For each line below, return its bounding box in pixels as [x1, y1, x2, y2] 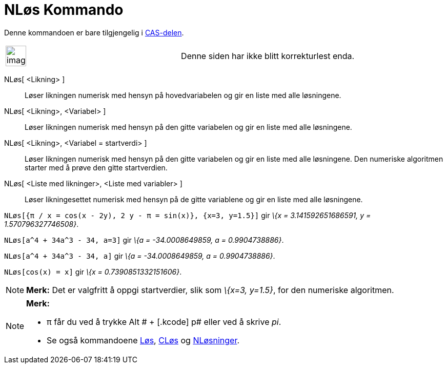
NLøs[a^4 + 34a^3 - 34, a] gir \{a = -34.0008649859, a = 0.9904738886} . [4, 251, 275, 260]
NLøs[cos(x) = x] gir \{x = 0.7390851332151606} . [4, 267, 182, 276]
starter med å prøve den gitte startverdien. [25, 163, 168, 172]
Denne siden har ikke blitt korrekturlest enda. [181, 50, 355, 61]
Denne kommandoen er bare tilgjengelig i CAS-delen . [4, 28, 184, 37]
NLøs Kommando [4, 1, 124, 18]
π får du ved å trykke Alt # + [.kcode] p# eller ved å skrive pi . [47, 316, 281, 327]
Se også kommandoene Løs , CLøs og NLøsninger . [47, 335, 240, 345]
